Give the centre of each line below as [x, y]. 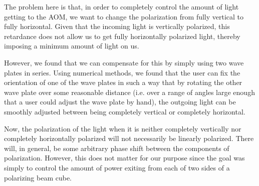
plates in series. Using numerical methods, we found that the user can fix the [122, 72]
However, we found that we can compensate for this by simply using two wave [124, 62]
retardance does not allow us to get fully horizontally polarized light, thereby [122, 36]
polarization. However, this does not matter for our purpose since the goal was [124, 158]
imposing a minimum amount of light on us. [72, 46]
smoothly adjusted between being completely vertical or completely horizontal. [125, 111]
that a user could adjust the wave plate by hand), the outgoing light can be [120, 102]
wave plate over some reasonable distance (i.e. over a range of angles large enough [129, 92]
